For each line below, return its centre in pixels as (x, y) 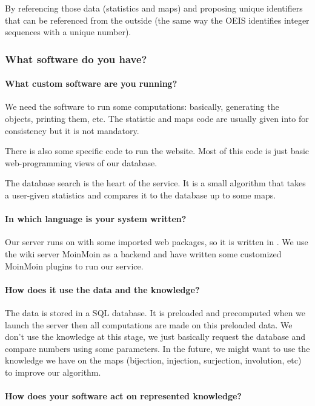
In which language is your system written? (96, 219)
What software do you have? (76, 59)
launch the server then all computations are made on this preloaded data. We (149, 324)
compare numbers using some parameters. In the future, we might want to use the (157, 348)
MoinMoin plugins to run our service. (74, 266)
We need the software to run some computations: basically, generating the (142, 107)
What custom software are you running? (91, 83)
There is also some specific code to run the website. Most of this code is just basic (157, 151)
